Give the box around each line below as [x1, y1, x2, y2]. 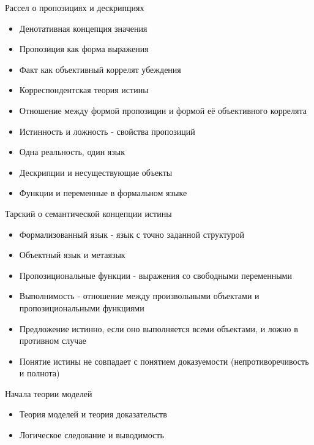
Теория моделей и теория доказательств [19, 408, 167, 420]
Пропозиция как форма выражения [19, 42, 149, 55]
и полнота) [19, 367, 60, 379]
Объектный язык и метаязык [19, 248, 125, 261]
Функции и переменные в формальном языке [19, 186, 187, 199]
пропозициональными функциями [19, 301, 144, 314]
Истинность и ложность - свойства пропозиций [19, 124, 195, 137]
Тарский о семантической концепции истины [5, 207, 172, 219]
